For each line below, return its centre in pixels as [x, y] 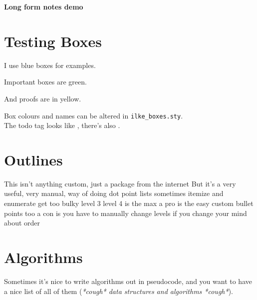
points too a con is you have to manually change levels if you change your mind [126, 213]
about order [22, 223]
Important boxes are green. [45, 82]
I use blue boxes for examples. [50, 65]
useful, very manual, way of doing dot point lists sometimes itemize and [114, 193]
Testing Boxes [53, 41]
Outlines [33, 159]
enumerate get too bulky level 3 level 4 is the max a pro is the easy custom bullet [129, 203]
